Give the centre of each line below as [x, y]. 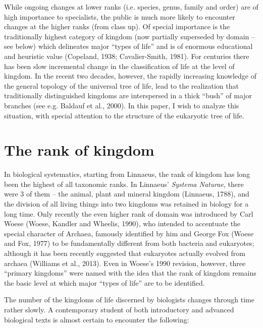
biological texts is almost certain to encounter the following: [97, 319]
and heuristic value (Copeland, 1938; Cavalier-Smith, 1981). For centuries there [127, 56]
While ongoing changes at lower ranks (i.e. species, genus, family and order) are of [131, 7]
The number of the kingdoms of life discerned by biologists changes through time [129, 300]
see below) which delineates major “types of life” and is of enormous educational [128, 46]
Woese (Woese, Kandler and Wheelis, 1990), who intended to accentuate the [122, 223]
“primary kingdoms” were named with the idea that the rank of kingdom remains [130, 273]
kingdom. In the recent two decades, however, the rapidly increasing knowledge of [130, 76]
